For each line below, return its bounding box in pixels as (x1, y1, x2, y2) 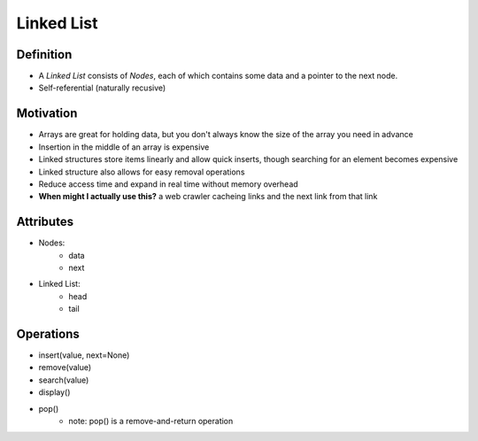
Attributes (16, 214, 74, 229)
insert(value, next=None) (38, 350, 130, 360)
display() (38, 387, 71, 398)
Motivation (16, 106, 78, 121)
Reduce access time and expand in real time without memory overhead (38, 178, 298, 190)
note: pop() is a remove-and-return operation (68, 416, 234, 427)
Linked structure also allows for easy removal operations (38, 166, 245, 177)
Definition (16, 47, 73, 62)
